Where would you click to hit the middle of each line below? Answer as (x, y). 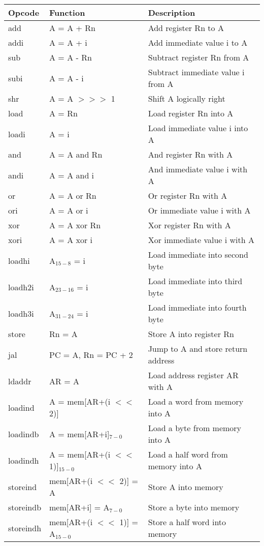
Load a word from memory (196, 401)
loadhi (19, 260)
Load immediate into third (195, 281)
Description (172, 12)
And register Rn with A (190, 154)
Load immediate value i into (198, 128)
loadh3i (21, 313)
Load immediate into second (198, 254)
